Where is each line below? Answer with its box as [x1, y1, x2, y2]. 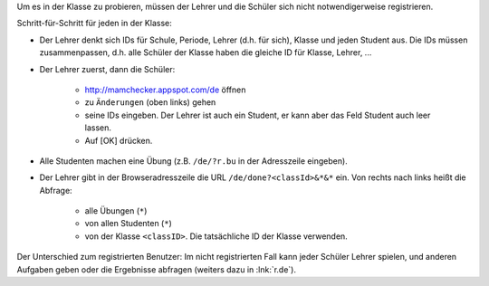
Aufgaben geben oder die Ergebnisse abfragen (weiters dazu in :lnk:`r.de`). [16, 263, 297, 275]
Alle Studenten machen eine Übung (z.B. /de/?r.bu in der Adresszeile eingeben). [39, 155, 348, 167]
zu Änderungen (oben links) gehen [84, 97, 216, 108]
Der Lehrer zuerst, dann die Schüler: [39, 63, 176, 74]
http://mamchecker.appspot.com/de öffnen [84, 84, 246, 95]
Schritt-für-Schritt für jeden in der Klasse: [16, 18, 172, 29]
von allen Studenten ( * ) [84, 218, 172, 229]
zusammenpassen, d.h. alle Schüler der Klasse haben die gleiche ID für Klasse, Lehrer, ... [39, 47, 372, 58]
